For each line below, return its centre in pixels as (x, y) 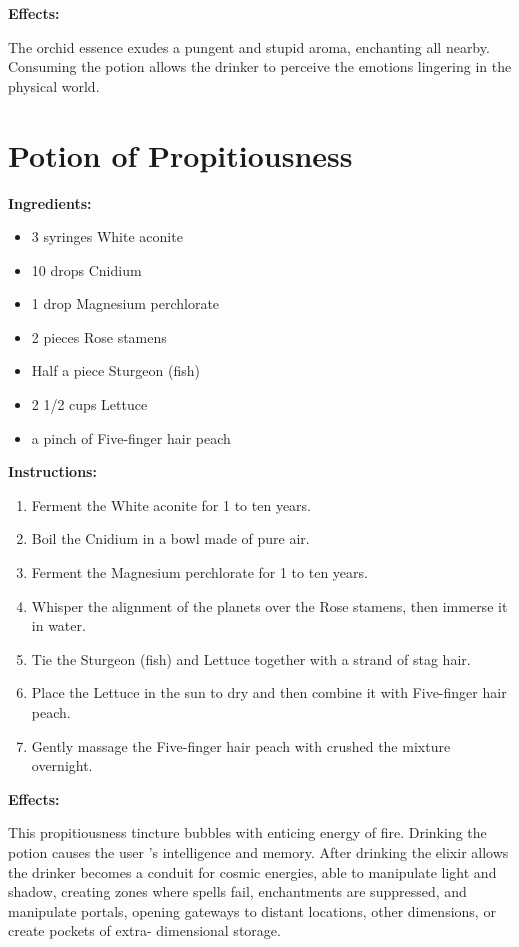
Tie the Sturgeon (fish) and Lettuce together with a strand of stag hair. (251, 658)
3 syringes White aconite (107, 236)
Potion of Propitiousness (180, 154)
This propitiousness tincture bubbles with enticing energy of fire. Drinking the (247, 832)
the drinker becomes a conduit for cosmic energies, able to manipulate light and (252, 871)
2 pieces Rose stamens (99, 336)
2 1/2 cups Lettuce (89, 404)
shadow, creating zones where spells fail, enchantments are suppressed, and (237, 891)
